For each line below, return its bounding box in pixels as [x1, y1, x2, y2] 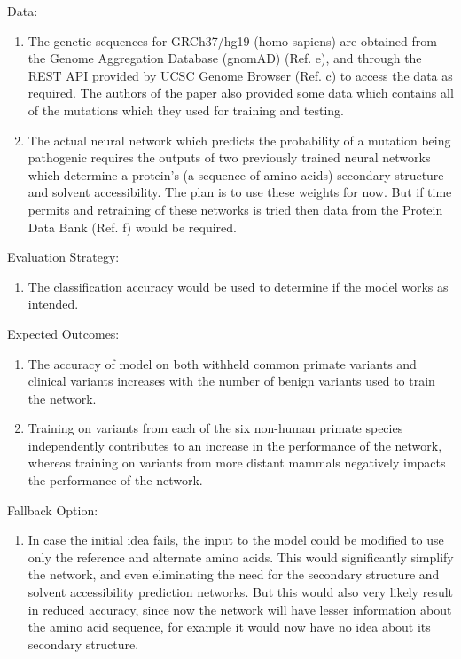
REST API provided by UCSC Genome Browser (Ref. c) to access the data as [27, 66, 453, 84]
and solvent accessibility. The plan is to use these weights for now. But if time [27, 183, 452, 201]
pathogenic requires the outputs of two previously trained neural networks [27, 148, 431, 167]
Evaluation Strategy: [7, 247, 120, 266]
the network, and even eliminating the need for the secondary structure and [27, 565, 440, 584]
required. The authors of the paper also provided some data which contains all [27, 83, 454, 102]
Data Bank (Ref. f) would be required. [27, 217, 237, 236]
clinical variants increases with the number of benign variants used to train [27, 372, 435, 390]
